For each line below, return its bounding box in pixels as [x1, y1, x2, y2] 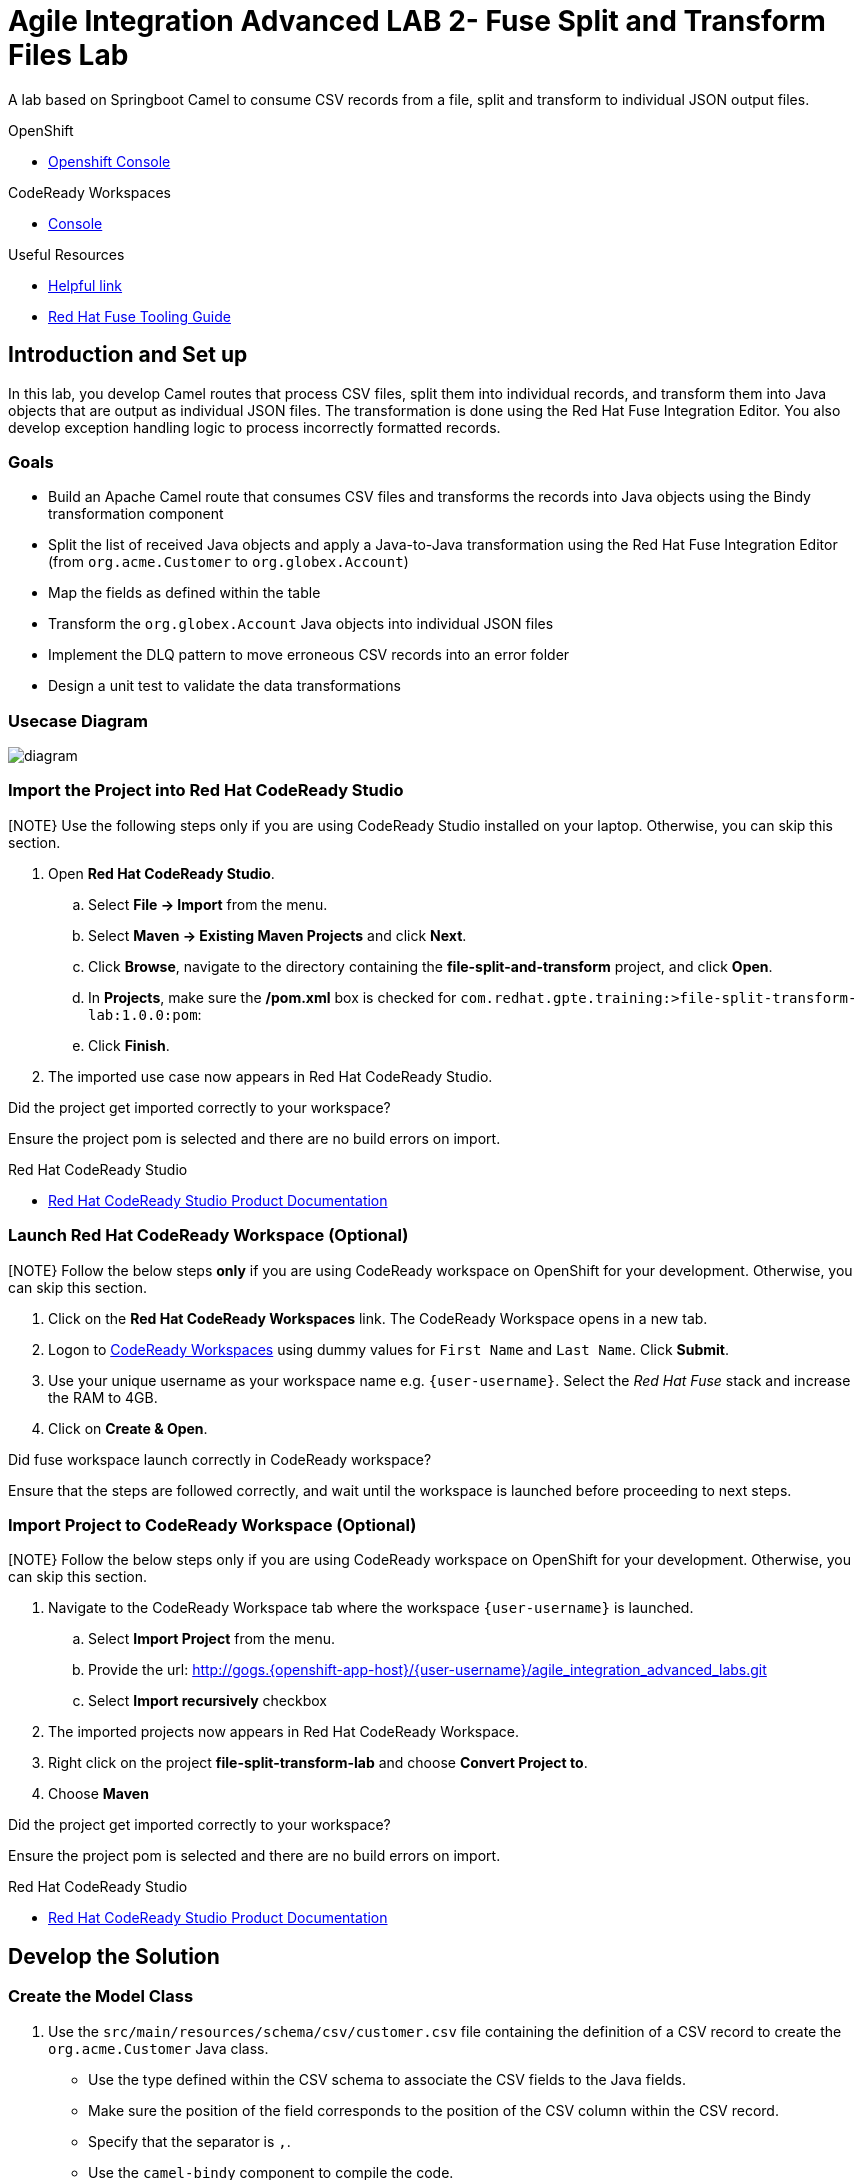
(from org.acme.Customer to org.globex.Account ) [48, 553, 409, 571]
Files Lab [8, 38, 129, 72]
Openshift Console [48, 152, 171, 170]
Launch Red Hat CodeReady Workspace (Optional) [8, 1225, 409, 1246]
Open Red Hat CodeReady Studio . [48, 864, 275, 882]
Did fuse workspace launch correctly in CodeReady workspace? [8, 1450, 432, 1468]
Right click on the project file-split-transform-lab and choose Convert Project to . [48, 1754, 588, 1772]
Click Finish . [88, 1036, 170, 1054]
